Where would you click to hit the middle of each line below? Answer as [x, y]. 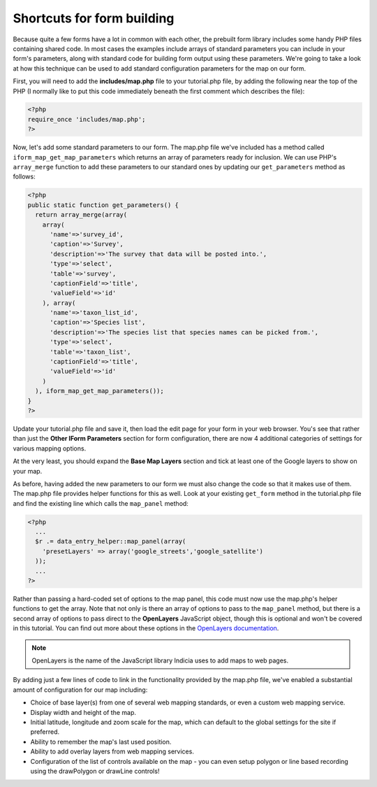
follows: [24, 177]
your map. [28, 471]
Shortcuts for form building [94, 18]
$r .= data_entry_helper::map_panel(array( [111, 541]
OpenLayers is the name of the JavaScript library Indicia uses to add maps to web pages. [160, 660]
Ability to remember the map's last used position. [101, 742]
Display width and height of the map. [83, 712]
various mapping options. [50, 448]
